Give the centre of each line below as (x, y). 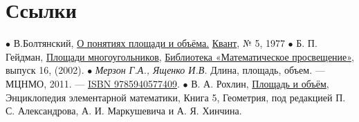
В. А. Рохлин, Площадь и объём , (260, 83)
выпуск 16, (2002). (45, 70)
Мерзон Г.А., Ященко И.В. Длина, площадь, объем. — (210, 70)
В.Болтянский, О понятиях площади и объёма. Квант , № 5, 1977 (149, 43)
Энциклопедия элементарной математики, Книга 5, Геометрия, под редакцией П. (176, 97)
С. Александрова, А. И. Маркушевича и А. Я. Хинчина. (124, 111)
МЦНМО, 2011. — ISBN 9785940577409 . (93, 83)
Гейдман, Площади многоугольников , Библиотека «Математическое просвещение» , (180, 56)
